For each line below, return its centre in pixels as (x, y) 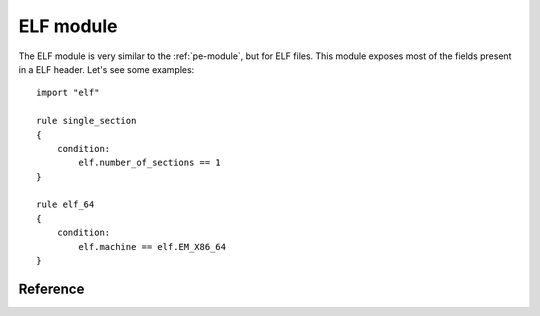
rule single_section (86, 121)
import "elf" (68, 93)
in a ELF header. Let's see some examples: (106, 69)
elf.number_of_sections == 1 (150, 163)
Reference (51, 288)
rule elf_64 (65, 204)
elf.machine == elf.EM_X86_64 (152, 246)
